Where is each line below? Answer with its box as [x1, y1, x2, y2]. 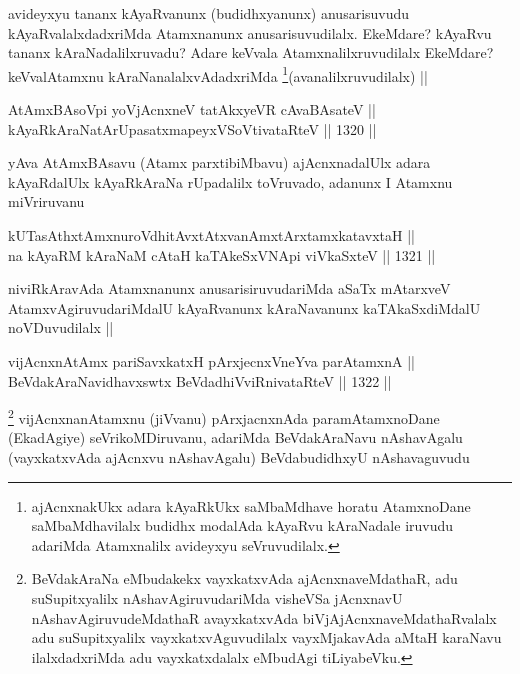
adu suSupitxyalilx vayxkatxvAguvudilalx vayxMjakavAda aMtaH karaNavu [31, 627, 502, 648]
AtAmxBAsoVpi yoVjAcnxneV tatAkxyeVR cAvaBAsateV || [8, 99, 376, 120]
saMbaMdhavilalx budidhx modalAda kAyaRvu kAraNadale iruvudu [31, 515, 454, 536]
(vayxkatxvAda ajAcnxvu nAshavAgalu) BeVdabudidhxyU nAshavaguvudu [8, 447, 470, 467]
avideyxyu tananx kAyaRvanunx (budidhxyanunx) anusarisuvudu [8, 3, 410, 23]
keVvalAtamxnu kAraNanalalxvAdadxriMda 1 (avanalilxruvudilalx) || [8, 62, 428, 86]
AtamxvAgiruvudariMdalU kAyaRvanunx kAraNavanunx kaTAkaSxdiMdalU [8, 297, 481, 318]
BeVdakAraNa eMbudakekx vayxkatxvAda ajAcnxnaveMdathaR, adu [31, 568, 458, 589]
